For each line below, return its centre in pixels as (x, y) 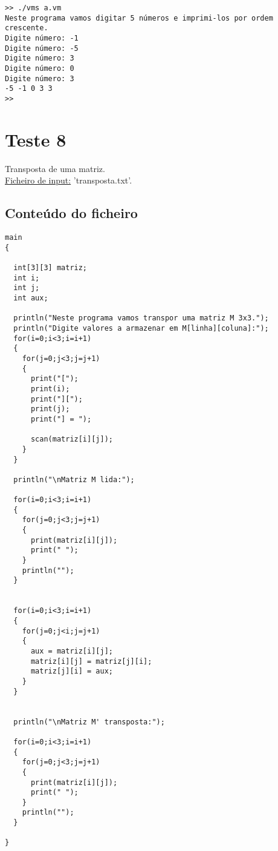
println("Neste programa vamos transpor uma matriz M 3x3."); (141, 318)
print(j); (50, 409)
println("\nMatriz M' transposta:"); (89, 722)
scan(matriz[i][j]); (72, 439)
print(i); (50, 389)
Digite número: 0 (40, 68)
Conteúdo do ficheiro (71, 213)
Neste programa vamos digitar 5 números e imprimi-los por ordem (139, 18)
